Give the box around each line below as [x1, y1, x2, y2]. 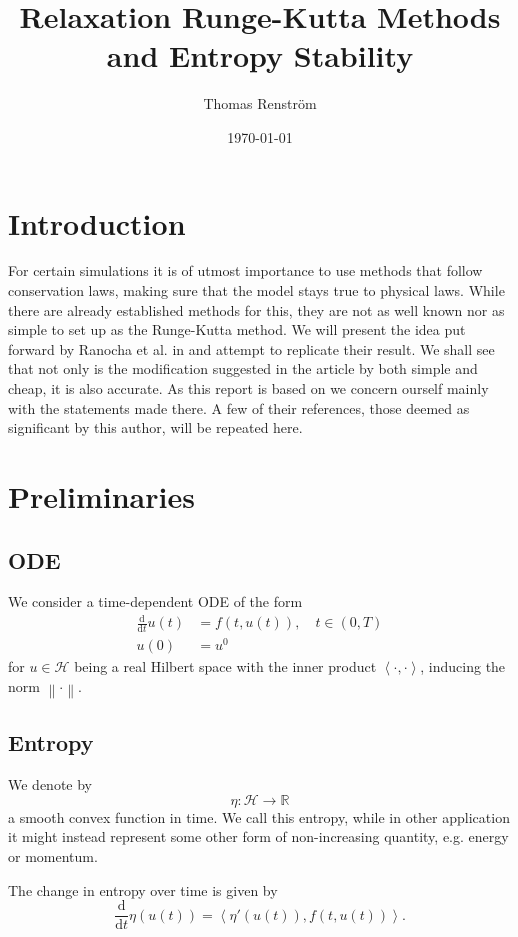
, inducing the [420, 656, 506, 677]
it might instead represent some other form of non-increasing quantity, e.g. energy [8, 826, 509, 847]
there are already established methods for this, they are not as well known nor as [8, 299, 505, 320]
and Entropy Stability [106, 35, 414, 76]
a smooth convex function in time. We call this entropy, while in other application [8, 806, 510, 827]
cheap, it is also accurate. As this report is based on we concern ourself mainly [8, 378, 489, 398]
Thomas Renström [203, 93, 317, 114]
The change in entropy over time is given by [8, 879, 278, 900]
